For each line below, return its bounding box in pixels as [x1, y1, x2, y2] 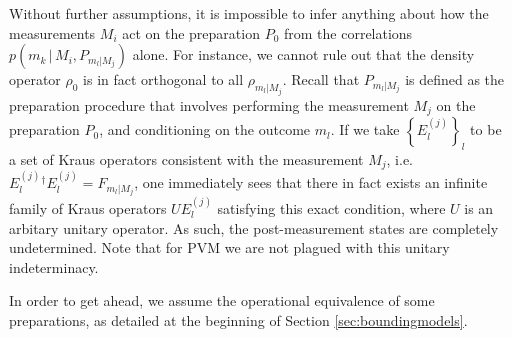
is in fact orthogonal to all [83, 69, 244, 90]
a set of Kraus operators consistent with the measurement [9, 148, 364, 169]
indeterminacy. [9, 256, 99, 277]
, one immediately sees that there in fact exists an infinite [134, 172, 488, 193]
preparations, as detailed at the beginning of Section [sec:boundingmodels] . [9, 310, 468, 331]
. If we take [330, 119, 400, 140]
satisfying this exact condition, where [217, 198, 446, 219]
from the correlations [283, 22, 413, 43]
